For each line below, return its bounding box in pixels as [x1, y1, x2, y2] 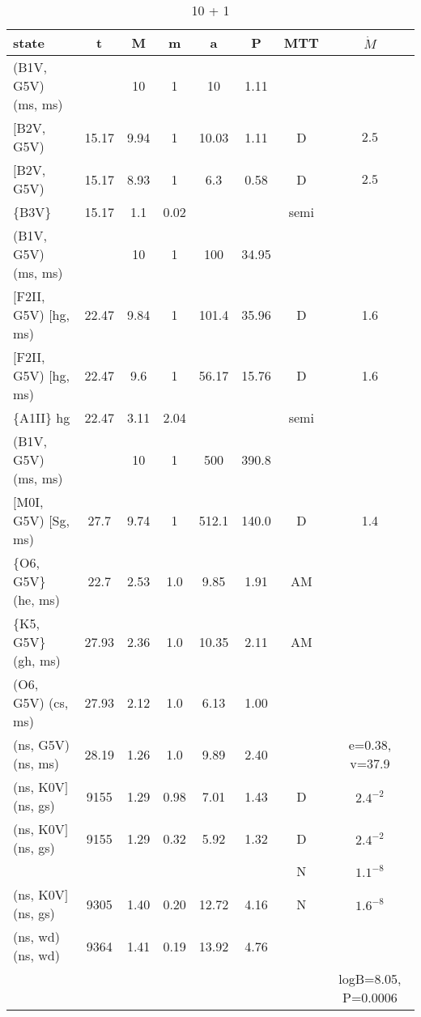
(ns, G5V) [13, 735, 70, 754]
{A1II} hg [13, 408, 70, 427]
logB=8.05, [338, 969, 402, 988]
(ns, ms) [13, 754, 60, 772]
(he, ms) [13, 590, 60, 609]
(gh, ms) [13, 651, 61, 670]
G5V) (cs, [13, 693, 69, 712]
